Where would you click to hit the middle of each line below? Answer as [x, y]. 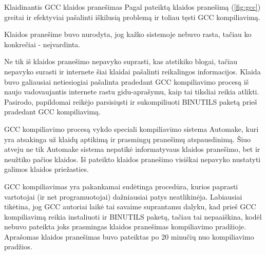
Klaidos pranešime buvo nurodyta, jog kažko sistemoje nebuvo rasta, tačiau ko [128, 34]
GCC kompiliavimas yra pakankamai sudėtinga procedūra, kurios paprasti [121, 186]
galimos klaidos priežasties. [46, 169]
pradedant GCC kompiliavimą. [52, 112]
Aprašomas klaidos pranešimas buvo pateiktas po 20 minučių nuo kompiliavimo [129, 236]
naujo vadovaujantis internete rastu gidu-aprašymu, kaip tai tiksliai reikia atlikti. [132, 92]
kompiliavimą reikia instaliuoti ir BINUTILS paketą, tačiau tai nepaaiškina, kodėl [133, 216]
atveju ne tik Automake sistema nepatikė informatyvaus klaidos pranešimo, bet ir [132, 149]
